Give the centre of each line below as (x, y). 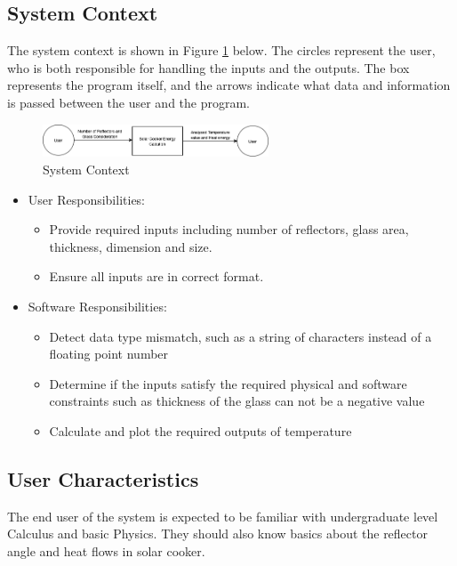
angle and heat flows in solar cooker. (106, 550)
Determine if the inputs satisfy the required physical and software (228, 383)
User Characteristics (103, 478)
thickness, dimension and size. (131, 246)
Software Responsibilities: (97, 306)
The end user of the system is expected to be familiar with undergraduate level (223, 516)
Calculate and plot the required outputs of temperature (200, 430)
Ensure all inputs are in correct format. (156, 276)
